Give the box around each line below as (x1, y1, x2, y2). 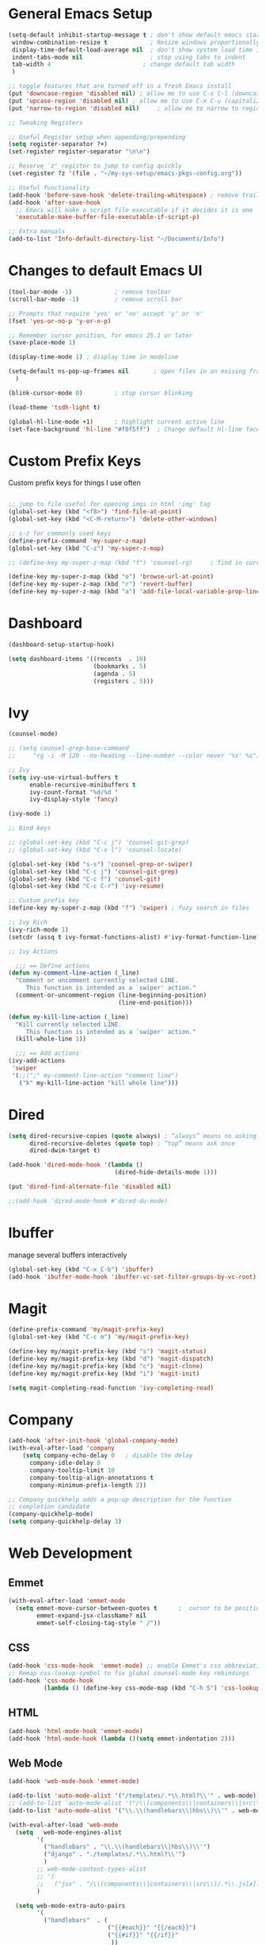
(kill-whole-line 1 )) (15, 1035, 87, 1044)
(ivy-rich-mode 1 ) (8, 925, 69, 933)
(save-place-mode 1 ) (8, 339, 77, 347)
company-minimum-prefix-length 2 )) (28, 1481, 147, 1489)
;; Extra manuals (8, 228, 66, 236)
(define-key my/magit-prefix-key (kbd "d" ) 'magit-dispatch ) (8, 1355, 215, 1363)
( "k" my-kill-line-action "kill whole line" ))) (18, 1078, 179, 1087)
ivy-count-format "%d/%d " (28, 788, 119, 796)
